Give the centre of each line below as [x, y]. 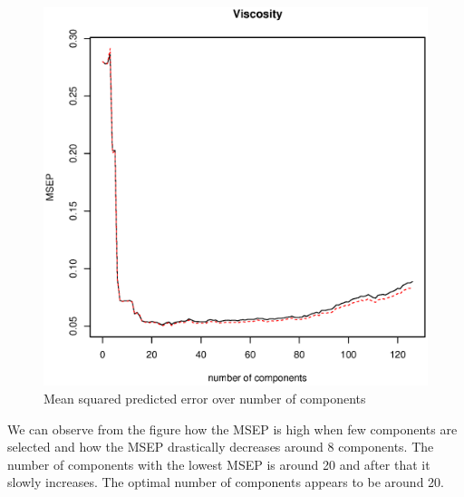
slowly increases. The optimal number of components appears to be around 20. [226, 482]
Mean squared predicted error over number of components [205, 398]
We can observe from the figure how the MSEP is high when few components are [232, 429]
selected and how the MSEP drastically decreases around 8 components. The [221, 447]
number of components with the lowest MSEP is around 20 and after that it [219, 464]
